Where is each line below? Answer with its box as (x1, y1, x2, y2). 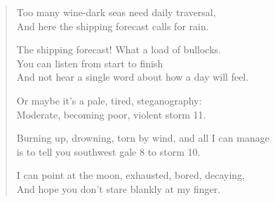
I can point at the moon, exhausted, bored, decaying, (16, 168, 246, 182)
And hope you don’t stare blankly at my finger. (16, 181, 221, 196)
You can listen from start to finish (16, 55, 163, 70)
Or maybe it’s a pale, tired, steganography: (16, 93, 202, 107)
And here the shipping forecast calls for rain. (16, 18, 209, 33)
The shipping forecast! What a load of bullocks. (16, 42, 221, 57)
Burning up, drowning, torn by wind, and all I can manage (16, 130, 269, 145)
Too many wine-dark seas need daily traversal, (16, 5, 216, 19)
